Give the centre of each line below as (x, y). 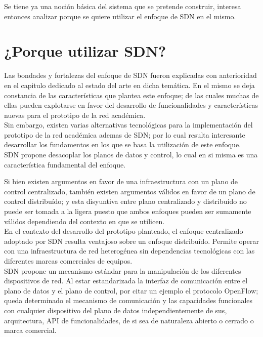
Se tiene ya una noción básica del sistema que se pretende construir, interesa (123, 6)
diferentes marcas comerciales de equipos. (68, 261)
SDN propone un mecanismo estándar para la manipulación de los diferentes (123, 270)
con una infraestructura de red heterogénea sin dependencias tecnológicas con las (129, 251)
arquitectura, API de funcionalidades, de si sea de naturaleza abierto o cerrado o (129, 320)
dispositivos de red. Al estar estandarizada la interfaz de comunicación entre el (126, 281)
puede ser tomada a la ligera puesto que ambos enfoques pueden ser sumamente (128, 211)
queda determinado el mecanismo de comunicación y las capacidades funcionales (128, 300)
